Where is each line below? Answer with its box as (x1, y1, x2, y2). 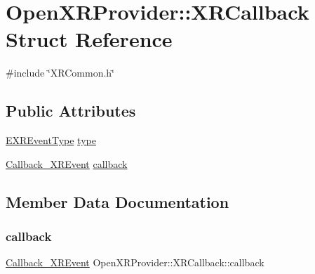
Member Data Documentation (6, 190, 229, 212)
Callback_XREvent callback (6, 156, 128, 171)
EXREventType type (6, 133, 96, 148)
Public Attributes (6, 100, 136, 122)
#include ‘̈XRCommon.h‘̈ (6, 65, 114, 80)
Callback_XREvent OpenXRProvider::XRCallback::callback (6, 255, 264, 270)
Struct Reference (6, 25, 173, 53)
